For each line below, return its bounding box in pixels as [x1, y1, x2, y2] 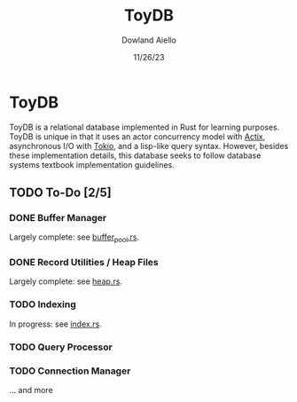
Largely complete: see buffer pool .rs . [9, 232, 140, 245]
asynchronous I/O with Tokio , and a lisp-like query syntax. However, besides [9, 140, 289, 151]
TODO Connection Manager [9, 365, 131, 377]
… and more [9, 384, 53, 395]
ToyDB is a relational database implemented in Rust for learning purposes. [9, 122, 280, 132]
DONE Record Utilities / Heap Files [9, 256, 159, 269]
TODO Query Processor [9, 341, 113, 353]
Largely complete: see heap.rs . [9, 276, 122, 287]
